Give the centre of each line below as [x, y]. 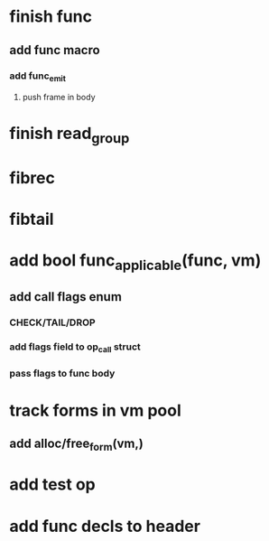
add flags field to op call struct [75, 348]
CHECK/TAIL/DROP [53, 322]
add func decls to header [105, 526]
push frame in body [59, 98]
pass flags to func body [62, 373]
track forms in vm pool [96, 410]
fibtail [32, 219]
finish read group [70, 135]
